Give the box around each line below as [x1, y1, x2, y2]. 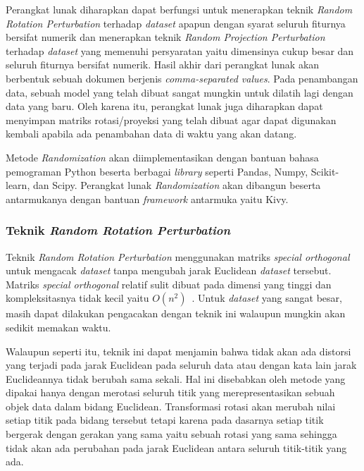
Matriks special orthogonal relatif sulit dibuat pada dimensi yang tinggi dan [6, 276, 332, 291]
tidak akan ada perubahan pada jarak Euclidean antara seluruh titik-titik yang [6, 440, 347, 455]
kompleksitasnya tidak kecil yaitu [6, 290, 149, 305]
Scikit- [310, 164, 339, 178]
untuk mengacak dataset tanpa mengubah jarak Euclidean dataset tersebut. [6, 263, 332, 278]
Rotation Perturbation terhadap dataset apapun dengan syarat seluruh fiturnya [6, 16, 346, 30]
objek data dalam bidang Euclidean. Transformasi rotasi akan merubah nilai [6, 398, 336, 413]
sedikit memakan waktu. [6, 319, 111, 334]
